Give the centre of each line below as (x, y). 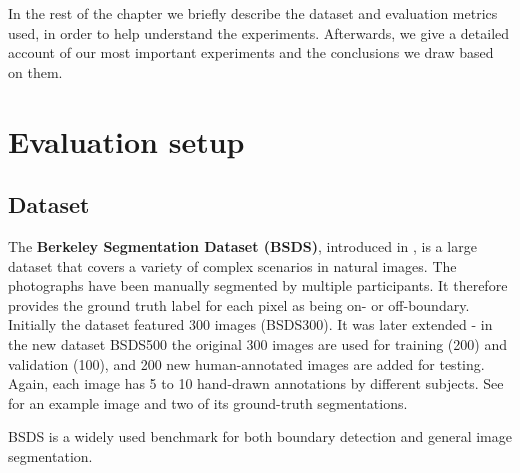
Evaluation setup (126, 140)
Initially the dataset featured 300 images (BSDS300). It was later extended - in (250, 324)
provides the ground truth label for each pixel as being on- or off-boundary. (239, 304)
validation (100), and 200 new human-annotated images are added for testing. (246, 363)
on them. (35, 71)
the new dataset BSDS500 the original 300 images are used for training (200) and (257, 343)
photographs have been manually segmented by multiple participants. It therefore (258, 285)
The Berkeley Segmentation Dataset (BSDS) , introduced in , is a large (242, 245)
